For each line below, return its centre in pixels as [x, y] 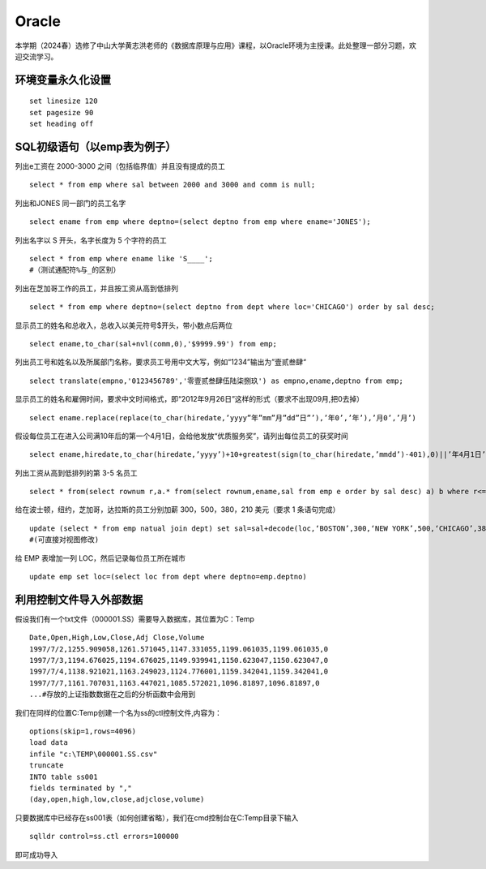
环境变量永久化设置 [63, 80]
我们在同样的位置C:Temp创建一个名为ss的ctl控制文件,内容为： [118, 712]
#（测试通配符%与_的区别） [75, 270]
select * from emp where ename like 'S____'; [122, 258]
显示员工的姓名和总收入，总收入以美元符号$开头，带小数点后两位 [124, 325]
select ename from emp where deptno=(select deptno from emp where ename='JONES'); [200, 222]
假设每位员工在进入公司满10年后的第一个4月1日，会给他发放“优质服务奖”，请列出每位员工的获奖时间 [181, 436]
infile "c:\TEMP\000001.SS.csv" [94, 754]
